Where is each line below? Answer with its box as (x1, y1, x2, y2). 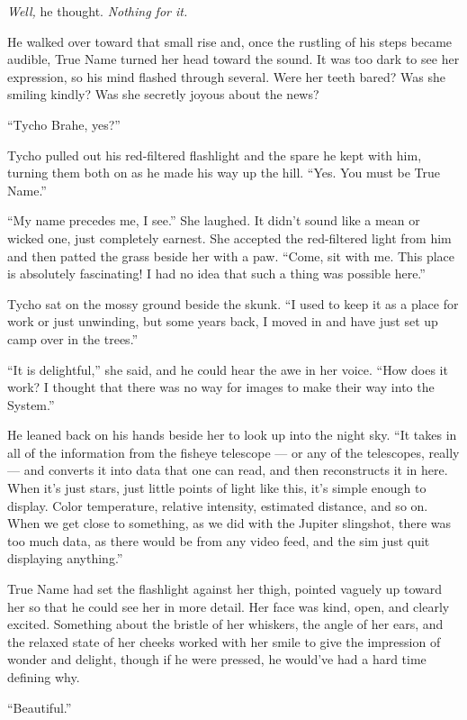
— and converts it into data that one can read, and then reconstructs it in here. (7, 460, 448, 479)
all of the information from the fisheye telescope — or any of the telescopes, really (7, 442, 460, 461)
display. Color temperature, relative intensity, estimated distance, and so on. (7, 496, 428, 515)
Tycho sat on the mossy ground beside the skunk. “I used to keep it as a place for (7, 294, 459, 313)
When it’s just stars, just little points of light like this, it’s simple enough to (7, 478, 427, 497)
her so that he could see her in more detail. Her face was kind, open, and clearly (7, 597, 450, 615)
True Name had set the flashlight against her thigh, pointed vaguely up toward (7, 579, 442, 598)
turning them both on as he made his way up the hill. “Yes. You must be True (7, 163, 441, 182)
